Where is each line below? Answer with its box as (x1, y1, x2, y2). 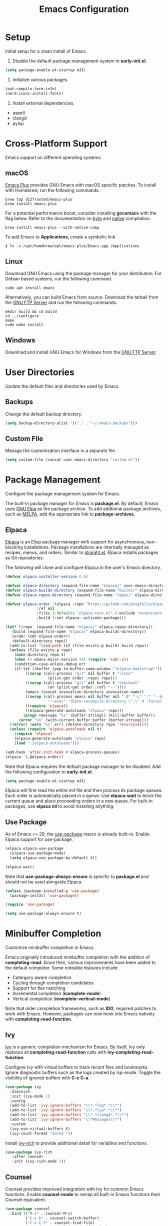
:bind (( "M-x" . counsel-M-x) (9, 1211, 72, 1216)
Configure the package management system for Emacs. (5, 491, 120, 497)
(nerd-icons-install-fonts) (5, 91, 64, 96)
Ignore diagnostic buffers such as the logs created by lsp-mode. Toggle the (5, 1069, 161, 1075)
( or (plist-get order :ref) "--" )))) (47, 685, 126, 690)
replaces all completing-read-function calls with (5, 1049, 106, 1055)
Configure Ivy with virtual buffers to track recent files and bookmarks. (5, 1064, 149, 1070)
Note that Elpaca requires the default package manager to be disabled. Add (5, 763, 161, 769)
